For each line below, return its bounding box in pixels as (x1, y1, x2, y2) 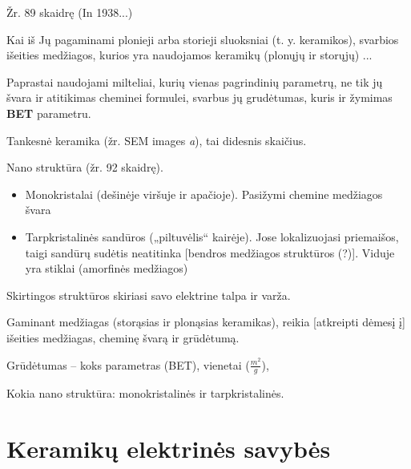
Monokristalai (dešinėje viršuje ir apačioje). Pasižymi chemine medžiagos (25, 185, 383, 202)
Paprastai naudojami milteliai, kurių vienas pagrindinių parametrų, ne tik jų (6, 73, 383, 90)
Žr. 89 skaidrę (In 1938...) (6, 4, 133, 20)
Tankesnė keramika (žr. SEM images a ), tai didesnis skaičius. (6, 131, 307, 148)
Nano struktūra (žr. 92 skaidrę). (6, 159, 163, 176)
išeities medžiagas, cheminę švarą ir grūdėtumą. (6, 329, 240, 346)
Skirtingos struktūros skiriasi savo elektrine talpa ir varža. (6, 286, 291, 303)
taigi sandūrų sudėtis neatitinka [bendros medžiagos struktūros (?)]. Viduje (25, 244, 395, 261)
